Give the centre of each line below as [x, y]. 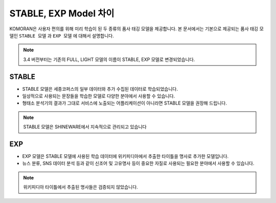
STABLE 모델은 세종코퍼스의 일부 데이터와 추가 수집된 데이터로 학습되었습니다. [100, 89]
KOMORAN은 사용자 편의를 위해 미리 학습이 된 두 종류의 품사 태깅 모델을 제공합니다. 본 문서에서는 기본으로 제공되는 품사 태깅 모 [137, 29]
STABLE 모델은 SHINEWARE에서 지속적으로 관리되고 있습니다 [85, 127]
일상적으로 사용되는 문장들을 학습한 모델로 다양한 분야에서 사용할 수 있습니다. [99, 96]
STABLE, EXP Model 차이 [62, 13]
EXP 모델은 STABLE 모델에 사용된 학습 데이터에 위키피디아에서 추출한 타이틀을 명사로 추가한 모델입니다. [125, 156]
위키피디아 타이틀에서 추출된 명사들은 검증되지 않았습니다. [80, 187]
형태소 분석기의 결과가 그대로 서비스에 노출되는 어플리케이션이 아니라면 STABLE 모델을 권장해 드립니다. [125, 103]
